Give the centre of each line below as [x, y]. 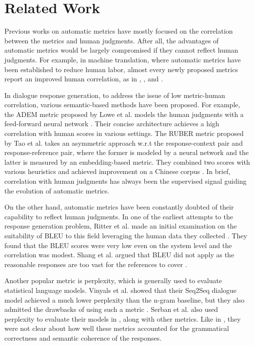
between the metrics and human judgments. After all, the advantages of [112, 40]
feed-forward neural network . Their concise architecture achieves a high [112, 124]
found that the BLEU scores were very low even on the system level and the [118, 245]
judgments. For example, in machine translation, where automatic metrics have [123, 59]
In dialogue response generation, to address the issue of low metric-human [115, 95]
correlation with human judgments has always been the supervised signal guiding [126, 181]
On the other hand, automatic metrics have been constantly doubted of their [119, 207]
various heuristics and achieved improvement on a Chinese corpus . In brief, [117, 171]
